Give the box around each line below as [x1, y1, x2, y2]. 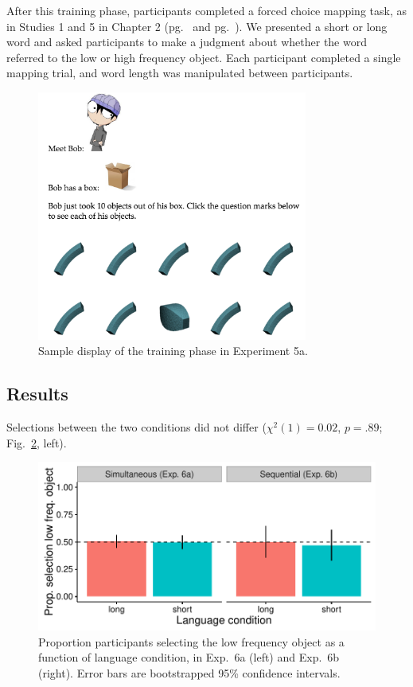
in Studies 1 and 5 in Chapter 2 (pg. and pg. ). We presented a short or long [6, 18, 388, 34]
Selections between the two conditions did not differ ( [6, 419, 267, 435]
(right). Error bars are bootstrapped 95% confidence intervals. [38, 665, 341, 681]
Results [6, 381, 68, 406]
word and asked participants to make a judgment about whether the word [6, 33, 367, 50]
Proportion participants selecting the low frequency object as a [38, 633, 345, 650]
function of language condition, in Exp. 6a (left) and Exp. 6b [38, 649, 340, 666]
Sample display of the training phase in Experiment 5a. [38, 342, 308, 359]
